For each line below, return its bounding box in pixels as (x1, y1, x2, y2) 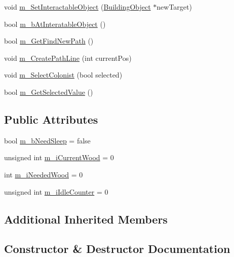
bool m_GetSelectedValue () (4, 86, 93, 97)
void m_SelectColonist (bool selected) (4, 69, 123, 80)
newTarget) (157, 2, 192, 12)
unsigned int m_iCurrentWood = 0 (4, 152, 114, 163)
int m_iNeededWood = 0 (4, 169, 83, 179)
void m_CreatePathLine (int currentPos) (4, 52, 132, 63)
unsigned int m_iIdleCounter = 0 (4, 186, 108, 197)
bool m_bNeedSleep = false (4, 135, 91, 145)
